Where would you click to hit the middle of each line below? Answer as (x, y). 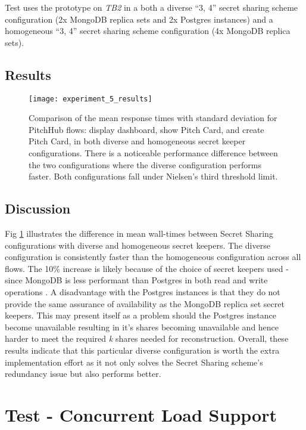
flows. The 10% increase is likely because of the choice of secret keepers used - (147, 268)
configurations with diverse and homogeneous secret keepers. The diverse (138, 245)
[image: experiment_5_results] (90, 99)
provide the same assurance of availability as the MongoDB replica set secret (145, 303)
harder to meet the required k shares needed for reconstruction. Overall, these (147, 338)
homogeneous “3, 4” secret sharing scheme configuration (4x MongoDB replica (148, 31)
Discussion (38, 208)
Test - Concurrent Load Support (141, 414)
